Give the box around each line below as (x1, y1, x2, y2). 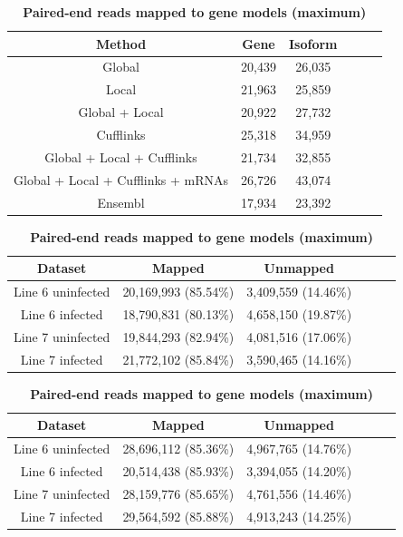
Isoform (288, 34, 338, 53)
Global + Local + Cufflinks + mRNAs (14, 170, 229, 189)
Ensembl (97, 192, 145, 211)
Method (95, 34, 147, 53)
